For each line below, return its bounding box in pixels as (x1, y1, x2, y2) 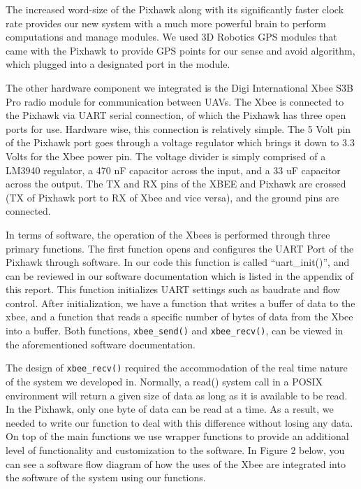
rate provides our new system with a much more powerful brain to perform (6, 15, 327, 30)
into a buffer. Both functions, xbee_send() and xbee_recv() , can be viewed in (6, 323, 344, 338)
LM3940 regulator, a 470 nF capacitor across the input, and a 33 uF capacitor (6, 162, 341, 177)
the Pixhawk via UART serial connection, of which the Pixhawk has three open (6, 108, 346, 122)
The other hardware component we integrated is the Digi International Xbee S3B (6, 80, 354, 94)
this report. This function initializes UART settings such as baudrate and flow (6, 282, 340, 297)
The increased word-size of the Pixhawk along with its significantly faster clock (6, 2, 344, 16)
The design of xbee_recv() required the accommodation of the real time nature (6, 360, 348, 375)
